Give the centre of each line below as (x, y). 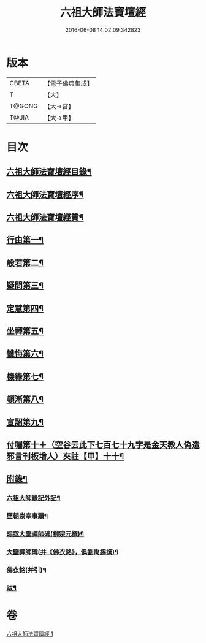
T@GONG (24, 106)
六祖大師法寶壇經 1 (30, 633)
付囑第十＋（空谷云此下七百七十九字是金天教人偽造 (103, 445)
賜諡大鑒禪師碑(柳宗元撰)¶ (45, 534)
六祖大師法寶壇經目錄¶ (49, 172)
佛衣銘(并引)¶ (26, 569)
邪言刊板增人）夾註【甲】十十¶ (65, 456)
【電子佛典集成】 (68, 83)
